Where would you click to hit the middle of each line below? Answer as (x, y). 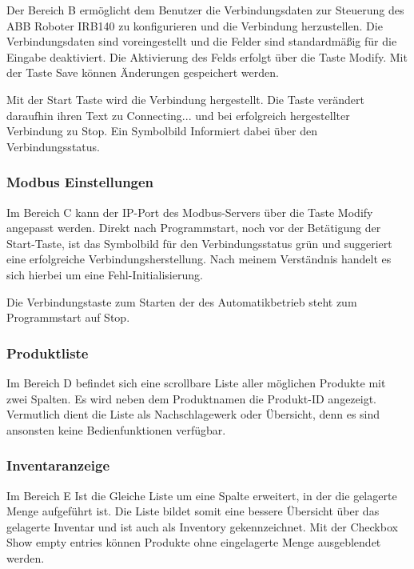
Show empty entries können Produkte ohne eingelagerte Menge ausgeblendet (194, 542)
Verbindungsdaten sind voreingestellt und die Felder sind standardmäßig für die (202, 41)
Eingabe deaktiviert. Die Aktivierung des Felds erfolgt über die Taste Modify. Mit (207, 56)
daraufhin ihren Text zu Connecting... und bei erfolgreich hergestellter (178, 115)
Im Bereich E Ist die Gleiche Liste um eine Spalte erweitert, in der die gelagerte (202, 495)
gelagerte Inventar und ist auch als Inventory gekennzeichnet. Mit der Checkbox (202, 526)
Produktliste (48, 353)
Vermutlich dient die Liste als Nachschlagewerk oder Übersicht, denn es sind (193, 414)
